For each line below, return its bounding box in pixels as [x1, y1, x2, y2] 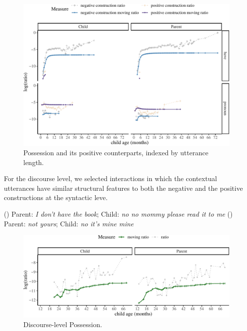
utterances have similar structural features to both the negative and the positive [4, 183, 243, 193]
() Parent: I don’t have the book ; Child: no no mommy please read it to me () [4, 209, 233, 219]
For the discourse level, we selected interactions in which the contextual [4, 173, 217, 184]
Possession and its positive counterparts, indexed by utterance [23, 147, 209, 158]
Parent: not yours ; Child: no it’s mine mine [4, 218, 134, 228]
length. [23, 157, 44, 167]
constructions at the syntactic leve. [4, 192, 108, 202]
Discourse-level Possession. [23, 319, 102, 329]
